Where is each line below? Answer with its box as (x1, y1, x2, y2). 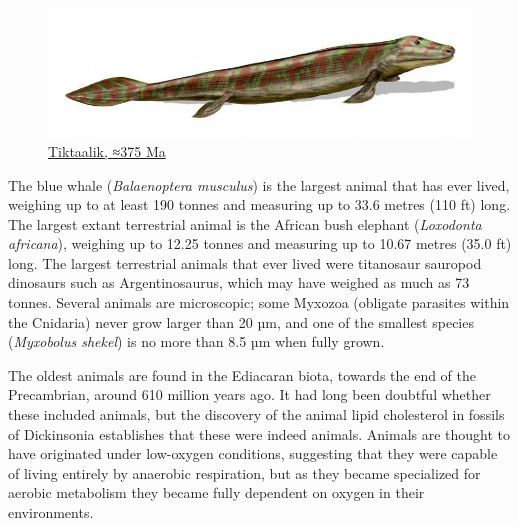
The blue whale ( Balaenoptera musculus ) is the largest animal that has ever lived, (8, 174, 510, 195)
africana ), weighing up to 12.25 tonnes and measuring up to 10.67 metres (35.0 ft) (8, 233, 512, 254)
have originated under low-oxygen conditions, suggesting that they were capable (8, 443, 498, 464)
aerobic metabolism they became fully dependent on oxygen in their (8, 482, 425, 503)
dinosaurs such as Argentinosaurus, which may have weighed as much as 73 (8, 272, 470, 293)
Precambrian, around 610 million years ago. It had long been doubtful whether (8, 384, 491, 405)
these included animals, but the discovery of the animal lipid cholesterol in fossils (8, 404, 505, 425)
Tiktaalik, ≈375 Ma (48, 140, 166, 161)
